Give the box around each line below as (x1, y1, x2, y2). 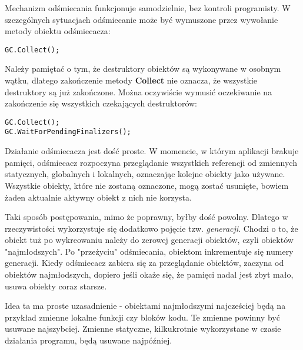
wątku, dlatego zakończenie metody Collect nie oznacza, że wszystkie (5, 74, 258, 86)
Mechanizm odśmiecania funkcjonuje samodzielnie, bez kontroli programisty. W (5, 2, 291, 14)
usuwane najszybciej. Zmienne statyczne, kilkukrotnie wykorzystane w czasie (5, 322, 281, 335)
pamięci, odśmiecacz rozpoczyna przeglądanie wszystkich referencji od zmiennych (5, 156, 297, 168)
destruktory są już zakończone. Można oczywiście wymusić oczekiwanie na (5, 85, 272, 98)
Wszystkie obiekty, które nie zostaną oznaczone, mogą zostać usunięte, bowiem (5, 179, 289, 191)
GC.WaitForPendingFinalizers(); (5, 128, 131, 136)
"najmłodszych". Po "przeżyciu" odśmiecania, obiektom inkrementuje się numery (5, 245, 294, 257)
